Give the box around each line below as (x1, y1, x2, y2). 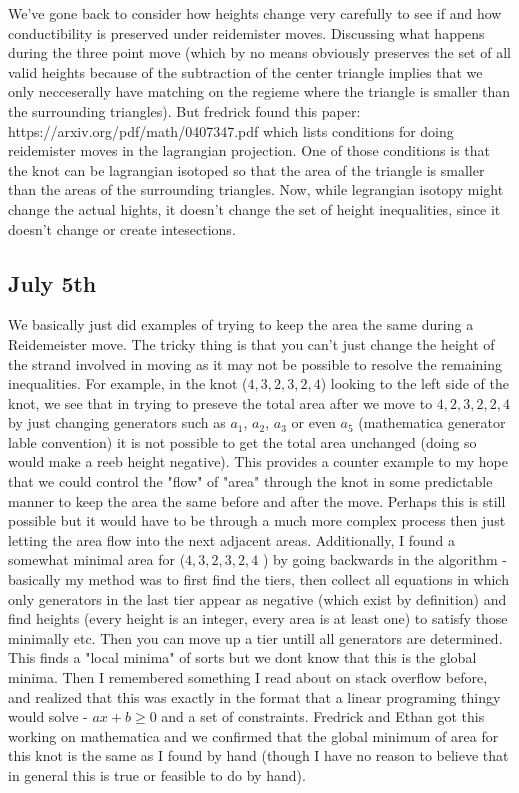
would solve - (8, 706, 88, 727)
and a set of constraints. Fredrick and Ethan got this (161, 706, 485, 727)
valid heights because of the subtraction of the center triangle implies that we (8, 61, 483, 82)
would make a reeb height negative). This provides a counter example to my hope (8, 451, 508, 472)
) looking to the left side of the (320, 373, 509, 394)
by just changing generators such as (8, 412, 226, 433)
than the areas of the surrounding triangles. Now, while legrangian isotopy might (8, 179, 504, 200)
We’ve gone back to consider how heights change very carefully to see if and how (8, 3, 502, 23)
